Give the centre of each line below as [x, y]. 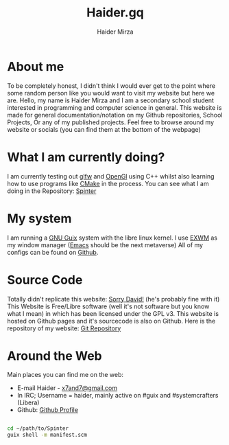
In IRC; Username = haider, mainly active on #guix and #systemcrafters [118, 396]
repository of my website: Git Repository [64, 328]
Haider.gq [115, 13]
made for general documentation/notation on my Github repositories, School [115, 115]
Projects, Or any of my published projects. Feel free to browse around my [111, 122]
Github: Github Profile [48, 410]
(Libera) [28, 402]
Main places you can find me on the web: [65, 375]
